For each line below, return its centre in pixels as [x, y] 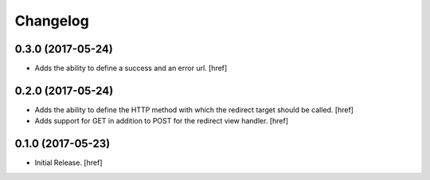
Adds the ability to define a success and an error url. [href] [131, 68]
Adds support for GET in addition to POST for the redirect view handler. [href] [161, 121]
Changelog [52, 21]
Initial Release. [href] [68, 162]
